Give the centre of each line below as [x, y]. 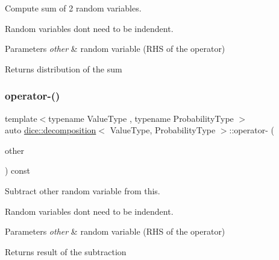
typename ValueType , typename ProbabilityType [141, 118]
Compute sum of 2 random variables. [73, 8]
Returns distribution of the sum [64, 68]
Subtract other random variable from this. [83, 190]
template [21, 118]
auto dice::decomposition [51, 130]
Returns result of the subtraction [66, 251]
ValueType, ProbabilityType [163, 130]
